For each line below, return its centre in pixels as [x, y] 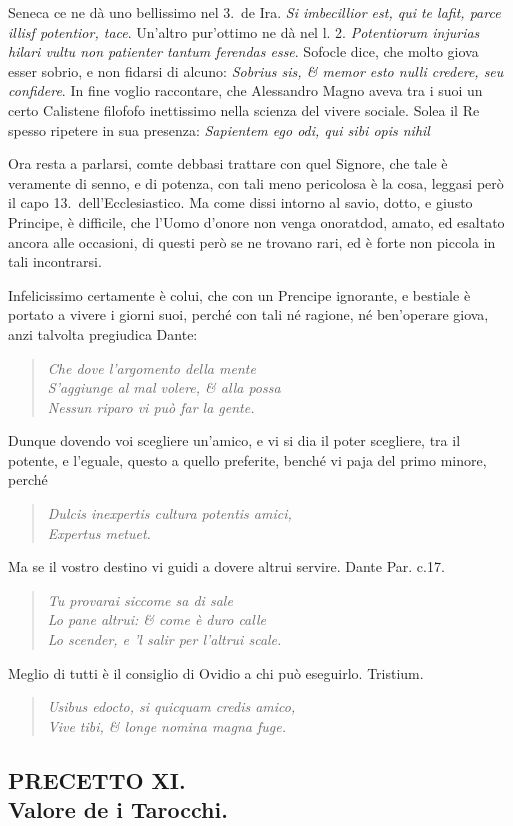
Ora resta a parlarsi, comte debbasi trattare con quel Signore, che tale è [228, 163]
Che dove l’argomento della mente [151, 367]
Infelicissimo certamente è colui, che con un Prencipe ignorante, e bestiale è [239, 294]
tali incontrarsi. [55, 261]
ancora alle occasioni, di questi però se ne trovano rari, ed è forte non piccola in [252, 241]
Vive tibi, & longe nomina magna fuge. [166, 725]
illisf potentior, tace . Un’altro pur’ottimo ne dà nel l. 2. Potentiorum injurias [244, 31]
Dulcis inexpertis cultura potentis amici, [169, 513]
